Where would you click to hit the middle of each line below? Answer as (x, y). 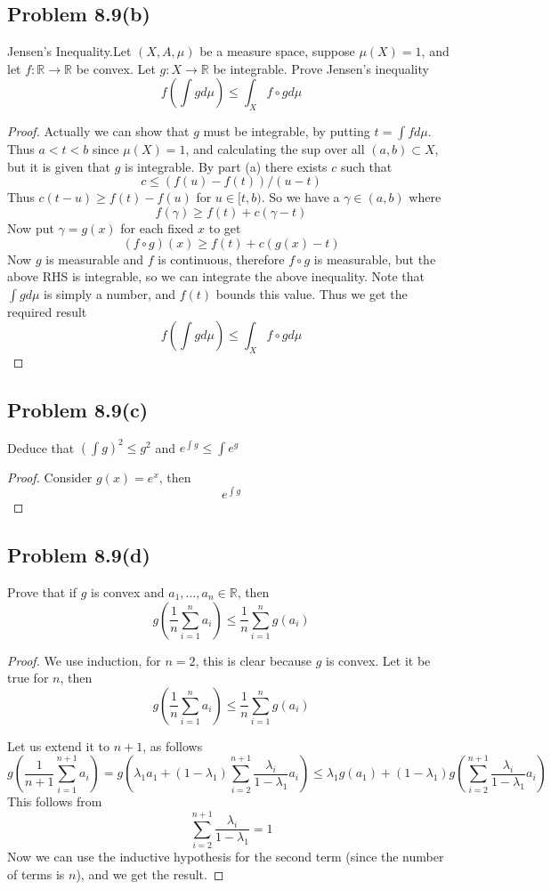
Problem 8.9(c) (78, 410)
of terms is (36, 874)
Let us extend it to (58, 745)
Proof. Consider (50, 477)
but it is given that (59, 166)
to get (225, 227)
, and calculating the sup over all (275, 149)
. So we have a (300, 197)
